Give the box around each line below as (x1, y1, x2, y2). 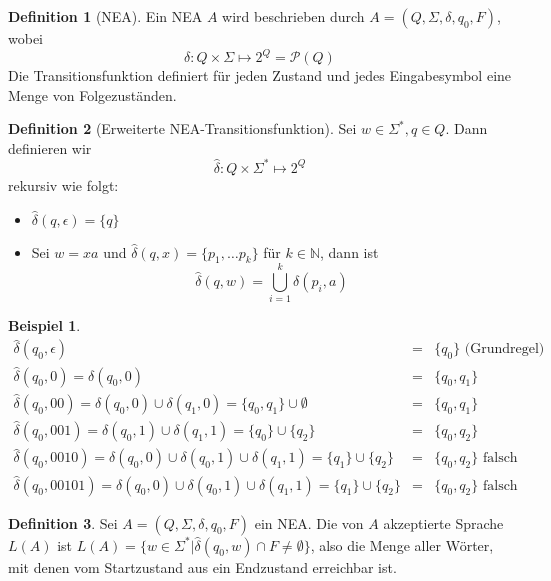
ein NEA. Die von (254, 512, 364, 533)
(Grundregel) (464, 342, 545, 357)
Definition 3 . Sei (8, 512, 118, 533)
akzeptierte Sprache (383, 512, 504, 533)
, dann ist (320, 241, 379, 262)
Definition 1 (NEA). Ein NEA (8, 6, 203, 26)
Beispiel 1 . (8, 315, 81, 336)
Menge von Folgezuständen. (8, 84, 177, 105)
